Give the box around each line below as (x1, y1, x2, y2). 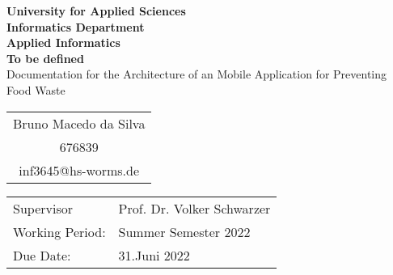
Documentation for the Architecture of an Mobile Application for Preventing (6, 66, 387, 82)
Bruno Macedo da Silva (13, 113, 146, 133)
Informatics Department (6, 18, 145, 35)
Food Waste (6, 81, 65, 98)
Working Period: (13, 222, 106, 241)
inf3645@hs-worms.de (19, 160, 140, 180)
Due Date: (13, 245, 71, 264)
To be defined (6, 49, 84, 66)
